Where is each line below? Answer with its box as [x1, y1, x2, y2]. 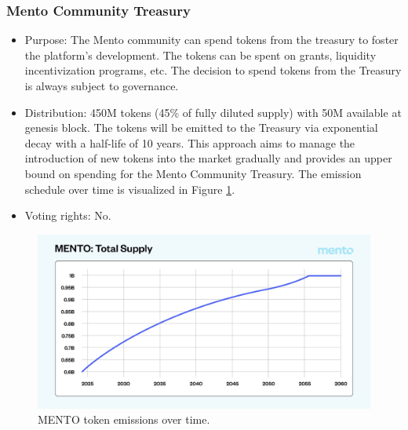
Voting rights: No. [24, 207, 111, 224]
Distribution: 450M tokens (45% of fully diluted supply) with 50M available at [24, 104, 402, 120]
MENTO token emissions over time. [38, 411, 210, 428]
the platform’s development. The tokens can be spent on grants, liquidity [24, 46, 377, 63]
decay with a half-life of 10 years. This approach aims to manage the [24, 134, 355, 151]
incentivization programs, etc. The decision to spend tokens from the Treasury [24, 62, 402, 78]
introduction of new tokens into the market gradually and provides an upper [24, 150, 392, 166]
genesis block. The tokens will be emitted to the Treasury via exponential [24, 119, 378, 136]
